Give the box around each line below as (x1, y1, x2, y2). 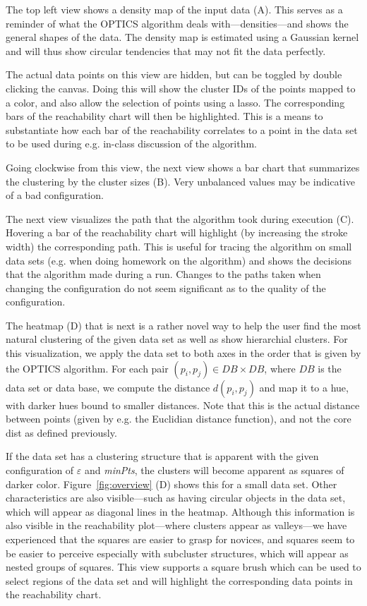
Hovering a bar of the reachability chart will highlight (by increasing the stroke (6, 225, 348, 240)
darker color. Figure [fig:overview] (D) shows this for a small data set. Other (6, 476, 337, 491)
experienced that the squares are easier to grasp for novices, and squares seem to (6, 532, 355, 546)
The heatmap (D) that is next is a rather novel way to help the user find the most (6, 317, 361, 332)
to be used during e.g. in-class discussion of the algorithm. (6, 136, 257, 151)
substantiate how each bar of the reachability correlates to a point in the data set (6, 122, 358, 137)
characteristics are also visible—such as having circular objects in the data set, (6, 490, 346, 505)
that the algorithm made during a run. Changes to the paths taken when (6, 267, 321, 281)
